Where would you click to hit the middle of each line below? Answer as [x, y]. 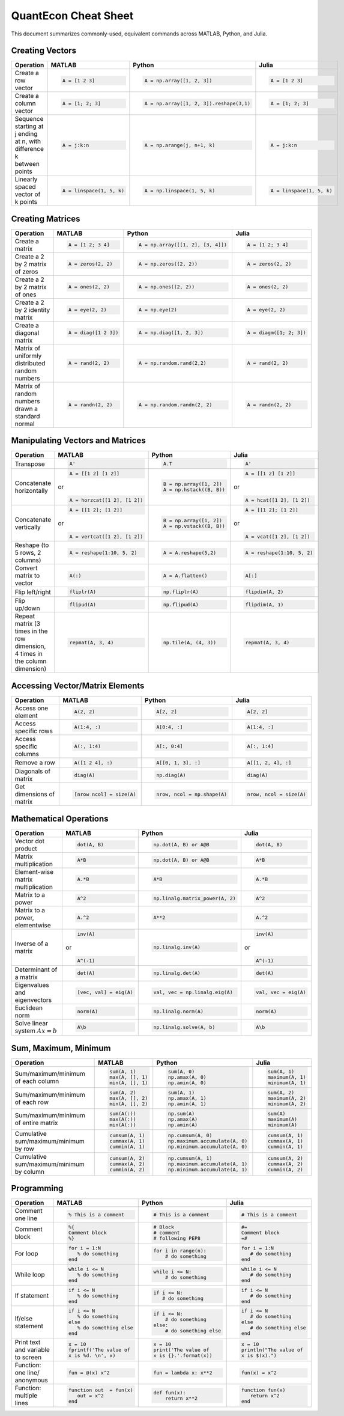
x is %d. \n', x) [92, 1355]
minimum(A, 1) [287, 1083]
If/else [24, 1318]
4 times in [29, 654]
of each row [32, 1102]
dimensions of [35, 795]
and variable [32, 1350]
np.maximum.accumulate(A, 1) [208, 1164]
